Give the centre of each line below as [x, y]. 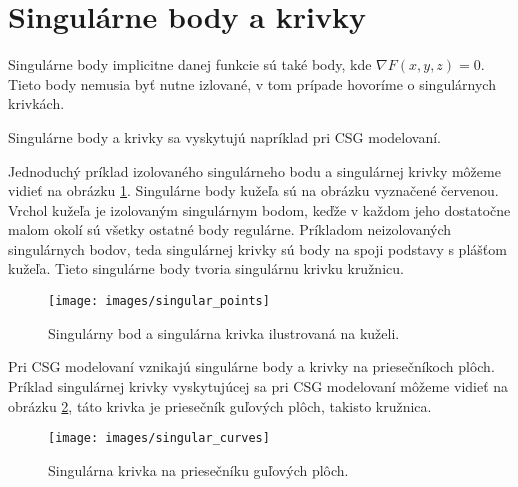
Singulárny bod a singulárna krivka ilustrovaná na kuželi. [224, 332]
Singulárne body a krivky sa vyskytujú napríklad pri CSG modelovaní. [224, 136]
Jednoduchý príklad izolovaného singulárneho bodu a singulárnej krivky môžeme [254, 170]
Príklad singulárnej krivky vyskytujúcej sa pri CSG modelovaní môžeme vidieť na [258, 385]
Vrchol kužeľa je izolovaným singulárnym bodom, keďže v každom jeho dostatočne [259, 209]
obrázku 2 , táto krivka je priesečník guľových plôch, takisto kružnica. [220, 405]
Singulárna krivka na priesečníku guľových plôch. [198, 469]
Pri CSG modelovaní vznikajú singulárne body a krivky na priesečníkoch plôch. [251, 366]
